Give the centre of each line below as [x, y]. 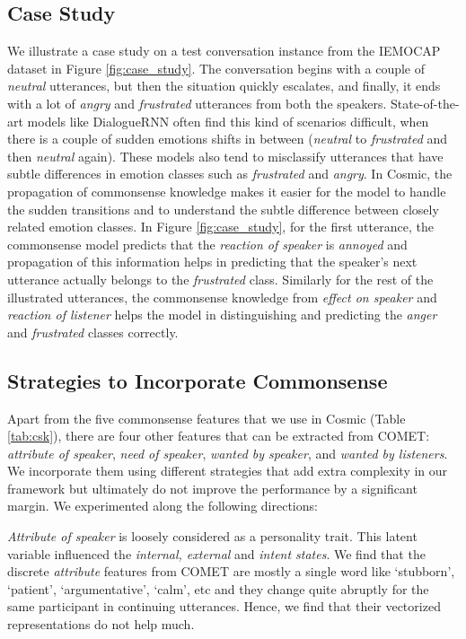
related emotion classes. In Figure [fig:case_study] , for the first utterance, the [220, 227]
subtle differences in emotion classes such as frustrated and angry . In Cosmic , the [230, 174]
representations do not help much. [101, 624]
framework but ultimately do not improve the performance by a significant [212, 488]
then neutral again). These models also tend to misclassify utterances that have [225, 156]
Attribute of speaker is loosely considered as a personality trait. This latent [212, 536]
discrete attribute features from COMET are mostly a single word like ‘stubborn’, [231, 571]
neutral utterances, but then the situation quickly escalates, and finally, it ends [224, 86]
